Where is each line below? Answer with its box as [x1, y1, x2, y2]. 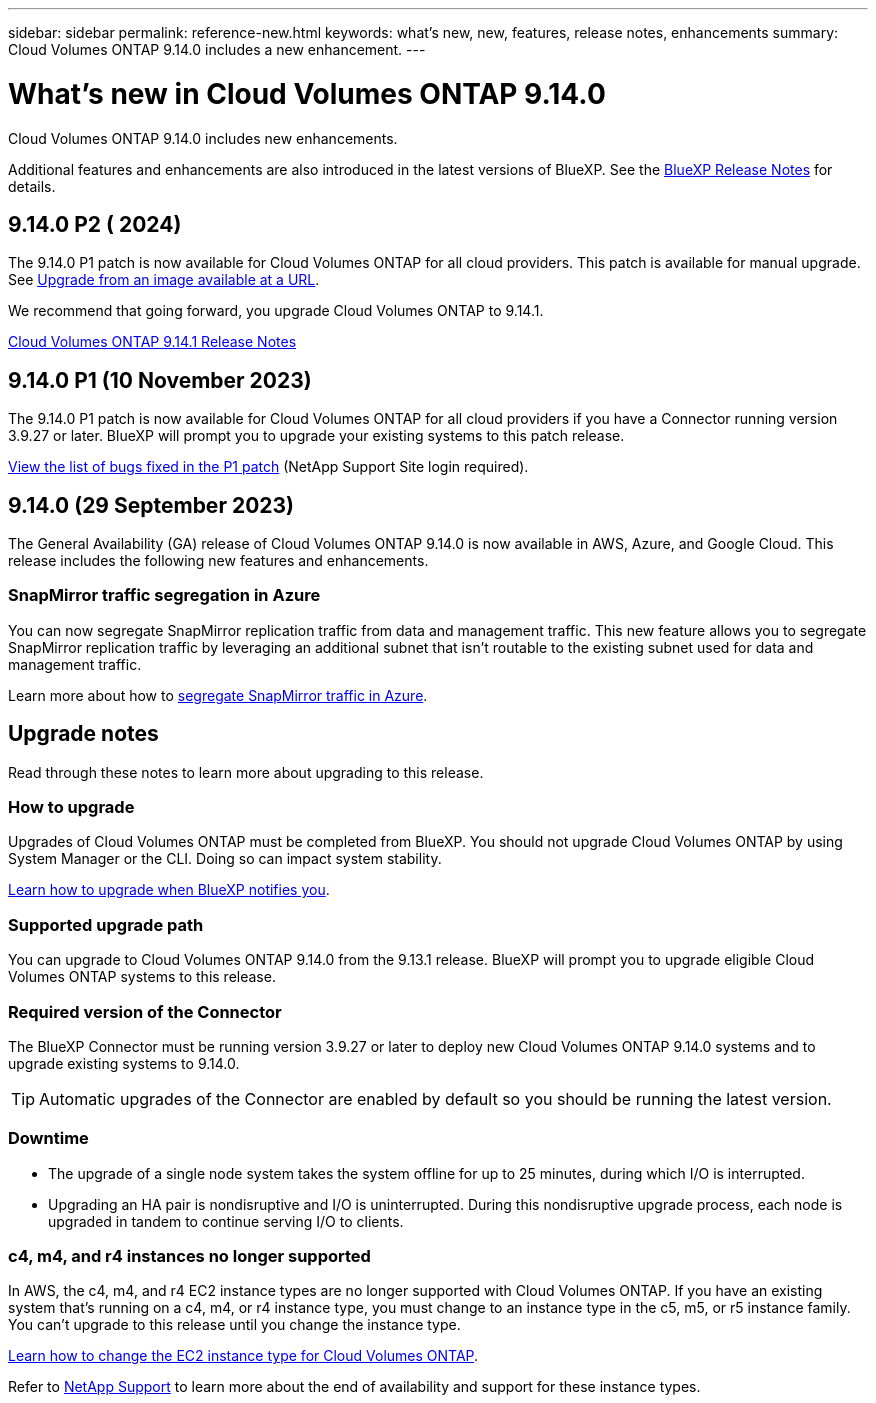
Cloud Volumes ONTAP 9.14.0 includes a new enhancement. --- [8, 41, 426, 58]
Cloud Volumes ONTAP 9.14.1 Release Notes [8, 333, 297, 351]
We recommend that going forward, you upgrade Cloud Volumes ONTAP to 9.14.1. [8, 302, 544, 320]
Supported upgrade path [8, 914, 204, 935]
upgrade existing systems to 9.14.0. [8, 1054, 240, 1072]
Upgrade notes [8, 721, 159, 747]
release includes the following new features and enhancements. [8, 552, 429, 570]
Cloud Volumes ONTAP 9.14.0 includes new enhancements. [8, 129, 398, 147]
